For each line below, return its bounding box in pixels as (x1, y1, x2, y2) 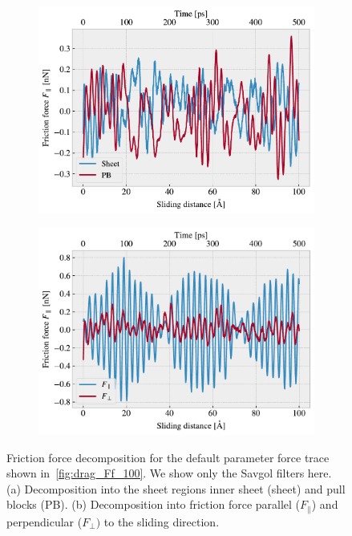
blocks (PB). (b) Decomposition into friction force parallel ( (6, 496, 301, 513)
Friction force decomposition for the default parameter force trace (6, 449, 330, 465)
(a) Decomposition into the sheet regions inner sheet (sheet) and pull (6, 480, 346, 497)
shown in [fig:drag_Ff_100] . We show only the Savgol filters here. (6, 465, 332, 481)
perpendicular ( (6, 513, 83, 530)
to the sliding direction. (103, 513, 220, 530)
